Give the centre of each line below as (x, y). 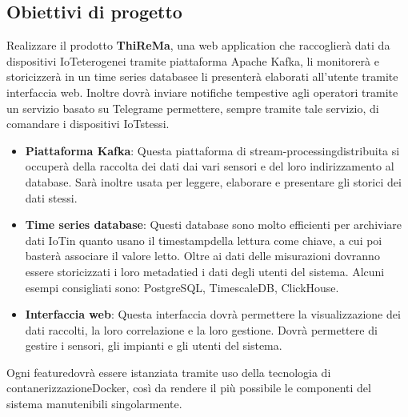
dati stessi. (51, 197)
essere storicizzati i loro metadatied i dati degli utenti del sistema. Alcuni (205, 271)
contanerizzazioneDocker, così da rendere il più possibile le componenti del (189, 388)
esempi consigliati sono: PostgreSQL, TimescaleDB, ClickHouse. (182, 287)
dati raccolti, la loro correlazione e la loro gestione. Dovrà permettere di (201, 329)
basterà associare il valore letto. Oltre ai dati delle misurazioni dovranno (202, 256)
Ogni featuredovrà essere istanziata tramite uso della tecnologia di (169, 372)
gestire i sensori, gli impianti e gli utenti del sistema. (154, 345)
